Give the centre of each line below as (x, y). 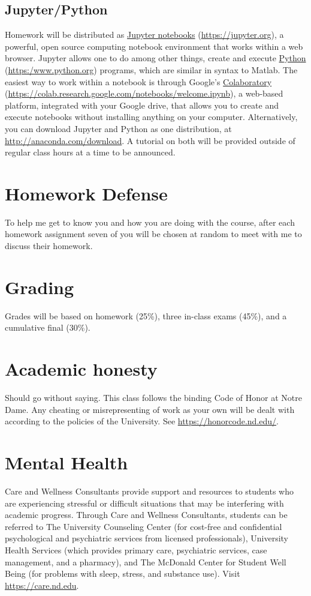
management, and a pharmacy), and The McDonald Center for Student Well (146, 561)
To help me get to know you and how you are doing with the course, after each (150, 222)
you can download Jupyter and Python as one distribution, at (118, 128)
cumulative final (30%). (48, 327)
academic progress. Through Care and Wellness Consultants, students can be (146, 515)
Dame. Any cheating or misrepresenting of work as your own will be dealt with (150, 409)
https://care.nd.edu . (42, 585)
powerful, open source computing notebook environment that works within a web (154, 46)
